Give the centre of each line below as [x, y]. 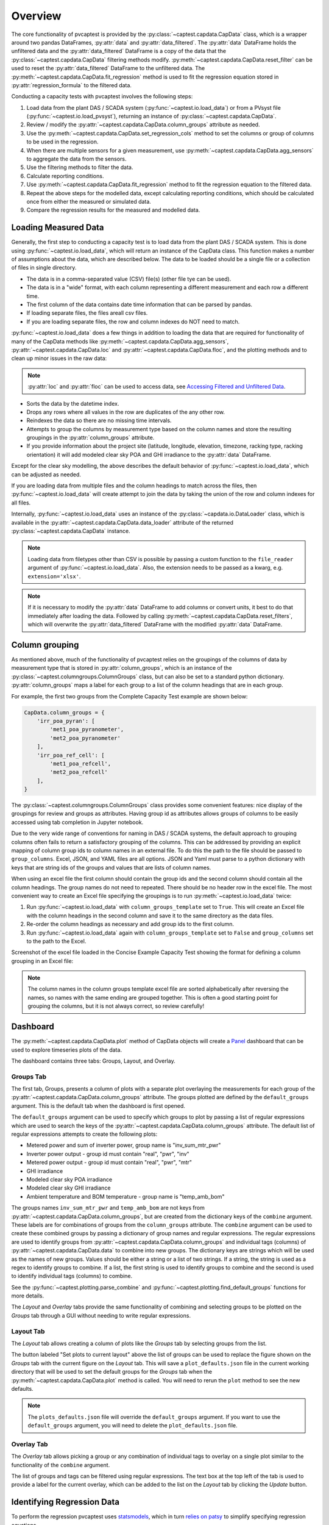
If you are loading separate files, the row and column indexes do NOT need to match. [133, 321]
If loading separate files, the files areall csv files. [87, 313]
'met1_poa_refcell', [80, 763]
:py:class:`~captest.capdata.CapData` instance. [71, 531]
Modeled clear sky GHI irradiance [69, 1188]
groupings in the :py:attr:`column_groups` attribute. [90, 438]
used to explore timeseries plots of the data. [66, 1050]
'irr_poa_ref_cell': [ [71, 755]
